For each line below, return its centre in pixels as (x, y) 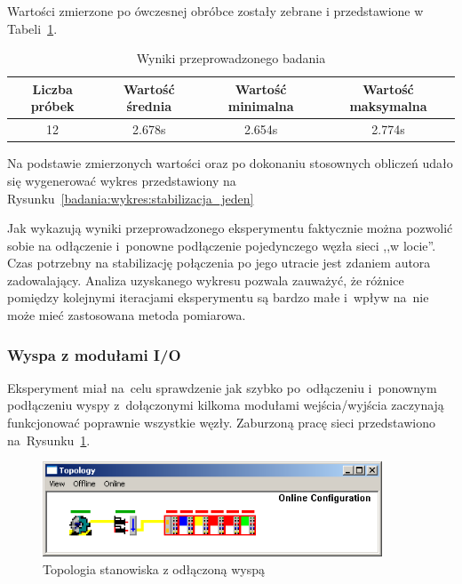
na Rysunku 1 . (49, 440)
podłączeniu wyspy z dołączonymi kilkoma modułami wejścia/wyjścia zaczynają (226, 405)
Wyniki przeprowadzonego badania (231, 58)
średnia (149, 106)
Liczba (52, 88)
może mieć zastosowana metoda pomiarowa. (127, 315)
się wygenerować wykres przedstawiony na (122, 180)
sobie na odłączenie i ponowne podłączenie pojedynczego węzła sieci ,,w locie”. (222, 245)
